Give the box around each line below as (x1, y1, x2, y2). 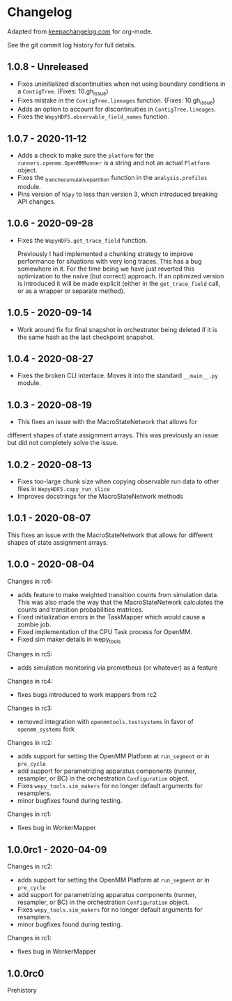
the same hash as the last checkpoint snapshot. (17, 333, 155, 341)
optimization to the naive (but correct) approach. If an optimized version (17, 271, 224, 280)
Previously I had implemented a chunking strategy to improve (17, 249, 194, 258)
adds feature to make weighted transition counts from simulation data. (17, 590, 219, 599)
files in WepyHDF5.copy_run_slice (17, 485, 110, 493)
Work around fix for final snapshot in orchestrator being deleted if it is (17, 325, 218, 333)
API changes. (17, 197, 56, 206)
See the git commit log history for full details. (7, 40, 137, 49)
